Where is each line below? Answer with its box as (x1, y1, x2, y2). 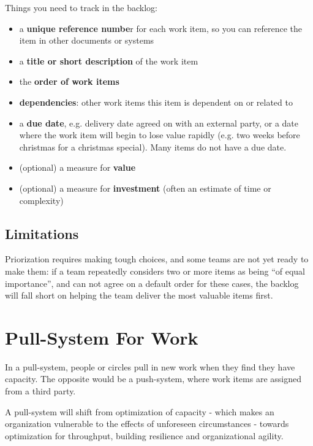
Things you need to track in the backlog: (5, 1, 158, 14)
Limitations (5, 224, 79, 243)
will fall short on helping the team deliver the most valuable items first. (5, 289, 273, 302)
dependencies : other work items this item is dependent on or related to (19, 95, 293, 108)
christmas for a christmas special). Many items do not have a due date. (19, 140, 287, 153)
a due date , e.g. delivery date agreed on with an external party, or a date (19, 116, 298, 129)
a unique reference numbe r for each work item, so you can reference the (19, 22, 302, 34)
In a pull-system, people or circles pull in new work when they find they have (5, 360, 295, 373)
